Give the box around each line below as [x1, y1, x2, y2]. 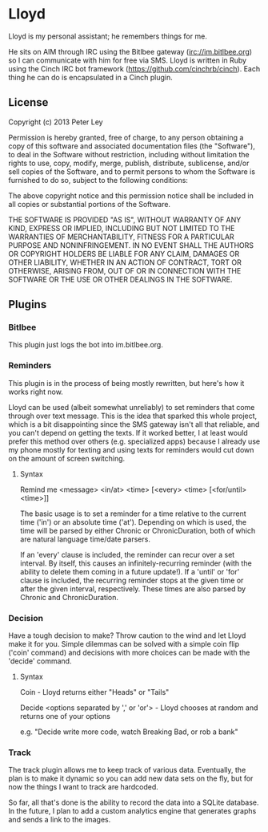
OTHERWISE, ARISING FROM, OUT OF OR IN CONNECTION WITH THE [8, 266, 242, 275]
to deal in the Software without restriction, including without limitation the [8, 149, 250, 159]
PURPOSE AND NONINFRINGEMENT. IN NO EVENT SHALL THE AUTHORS [8, 240, 254, 250]
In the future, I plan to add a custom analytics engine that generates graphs [8, 806, 257, 816]
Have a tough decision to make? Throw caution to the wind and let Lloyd [8, 631, 246, 640]
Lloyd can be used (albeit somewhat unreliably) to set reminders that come [8, 402, 255, 412]
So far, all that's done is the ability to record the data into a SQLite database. [8, 798, 259, 807]
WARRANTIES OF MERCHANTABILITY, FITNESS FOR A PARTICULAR [8, 232, 234, 241]
